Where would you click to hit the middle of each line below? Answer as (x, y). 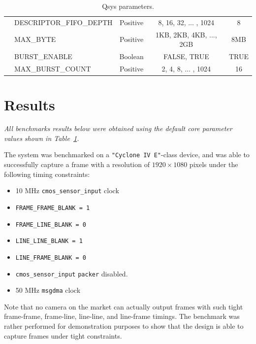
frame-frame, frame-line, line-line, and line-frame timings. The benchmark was (122, 316)
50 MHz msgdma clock (48, 290)
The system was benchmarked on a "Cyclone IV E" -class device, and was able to (127, 155)
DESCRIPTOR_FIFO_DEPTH (64, 22)
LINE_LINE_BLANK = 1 (49, 241)
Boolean (131, 56)
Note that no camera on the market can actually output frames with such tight (124, 306)
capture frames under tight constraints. (63, 335)
